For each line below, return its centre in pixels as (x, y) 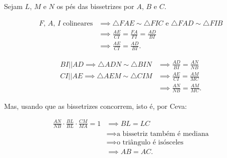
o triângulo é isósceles (150, 142)
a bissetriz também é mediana (163, 134)
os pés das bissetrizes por (95, 6)
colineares (78, 23)
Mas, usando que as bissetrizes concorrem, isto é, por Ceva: (96, 106)
